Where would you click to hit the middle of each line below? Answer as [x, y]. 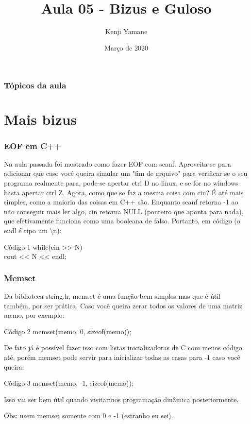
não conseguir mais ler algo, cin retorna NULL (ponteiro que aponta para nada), [124, 211]
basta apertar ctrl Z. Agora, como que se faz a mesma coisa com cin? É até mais [124, 192]
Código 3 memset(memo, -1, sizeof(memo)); [69, 383]
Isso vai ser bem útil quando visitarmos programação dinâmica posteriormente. [121, 399]
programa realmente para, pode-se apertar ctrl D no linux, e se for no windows [121, 183]
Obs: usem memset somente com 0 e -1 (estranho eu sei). [89, 416]
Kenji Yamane [126, 31]
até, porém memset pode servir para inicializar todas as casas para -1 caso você [122, 357]
